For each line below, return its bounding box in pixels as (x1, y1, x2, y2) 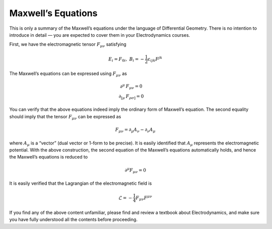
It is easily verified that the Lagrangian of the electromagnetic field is (9, 180, 152, 186)
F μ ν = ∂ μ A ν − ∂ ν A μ (115, 127, 156, 133)
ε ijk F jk (148, 55, 163, 63)
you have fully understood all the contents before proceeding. (9, 216, 138, 222)
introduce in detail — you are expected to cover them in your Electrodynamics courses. (9, 32, 190, 38)
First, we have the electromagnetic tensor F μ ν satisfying (9, 41, 127, 49)
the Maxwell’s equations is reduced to (9, 154, 88, 160)
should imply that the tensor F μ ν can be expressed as (9, 113, 121, 121)
